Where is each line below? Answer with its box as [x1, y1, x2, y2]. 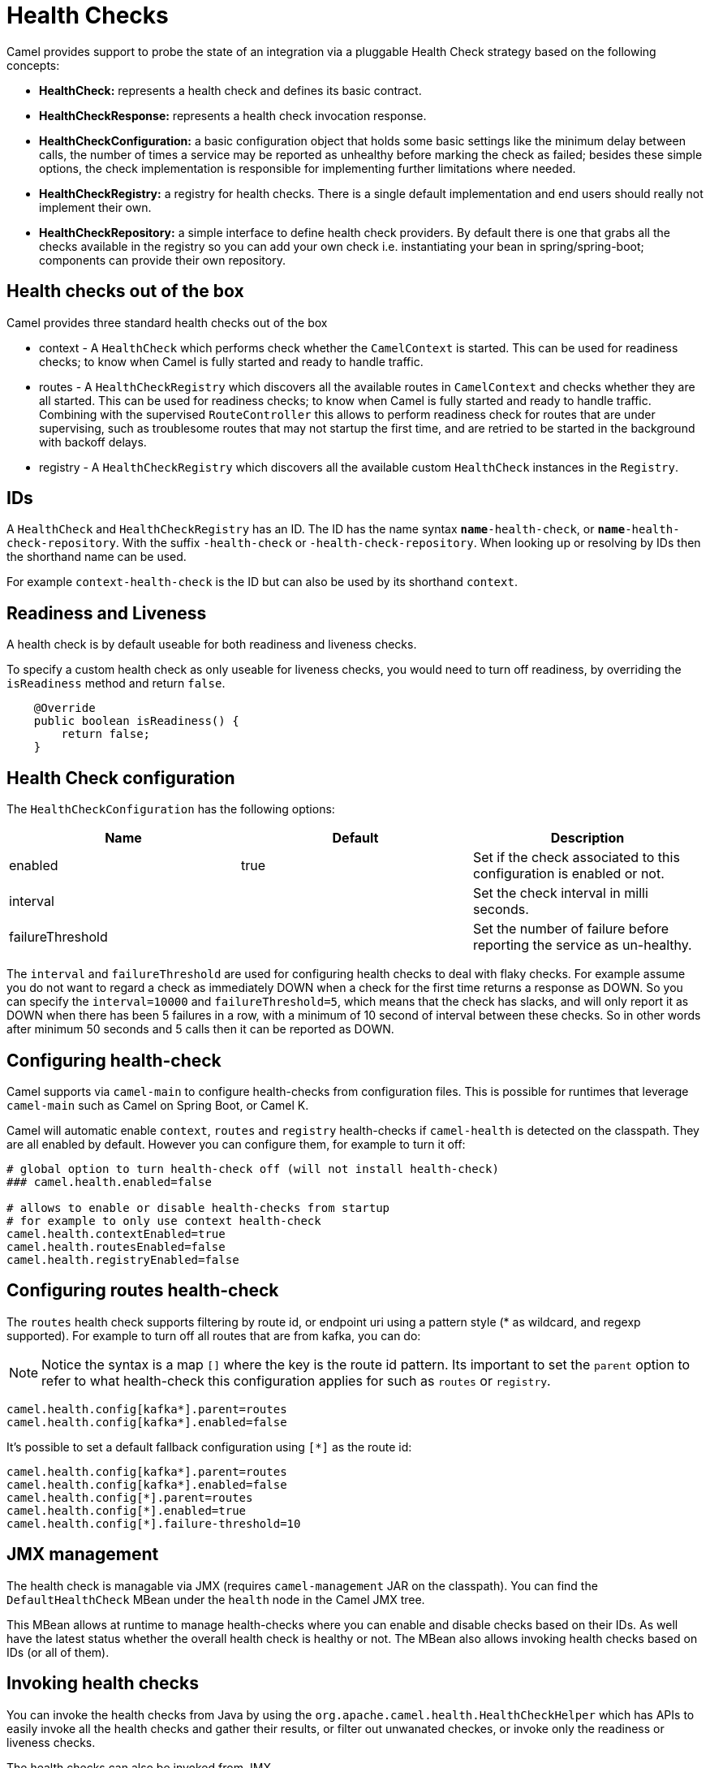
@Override [33, 701, 96, 715]
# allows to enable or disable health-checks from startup [6, 1201, 390, 1214]
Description [550, 830, 625, 847]
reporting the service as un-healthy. [472, 937, 692, 954]
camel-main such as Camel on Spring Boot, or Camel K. [6, 1097, 309, 1112]
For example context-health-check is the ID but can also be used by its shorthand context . [6, 575, 518, 589]
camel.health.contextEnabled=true [6, 1227, 226, 1240]
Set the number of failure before [472, 921, 669, 938]
